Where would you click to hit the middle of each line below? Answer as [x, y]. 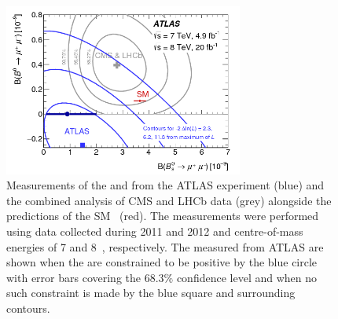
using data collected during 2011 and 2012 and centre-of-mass [155, 231]
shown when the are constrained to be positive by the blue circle [162, 262]
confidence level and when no [247, 277]
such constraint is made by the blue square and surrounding [151, 293]
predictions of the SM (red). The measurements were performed [163, 216]
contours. [28, 308]
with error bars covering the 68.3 [85, 277]
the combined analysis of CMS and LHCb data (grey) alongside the [169, 200]
